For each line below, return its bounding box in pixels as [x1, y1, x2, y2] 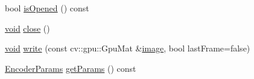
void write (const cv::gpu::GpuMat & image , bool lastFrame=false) [5, 42, 250, 54]
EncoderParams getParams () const [5, 62, 136, 74]
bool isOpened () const [5, 2, 89, 14]
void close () [5, 22, 50, 34]
